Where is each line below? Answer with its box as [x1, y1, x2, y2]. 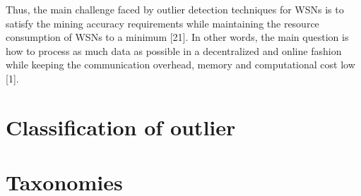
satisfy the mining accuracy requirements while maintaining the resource [6, 16, 319, 30]
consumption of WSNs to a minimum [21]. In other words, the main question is [6, 30, 349, 44]
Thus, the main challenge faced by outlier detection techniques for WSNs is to [6, 2, 344, 16]
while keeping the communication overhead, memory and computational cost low [6, 57, 355, 72]
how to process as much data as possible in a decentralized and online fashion [6, 43, 342, 58]
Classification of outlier [6, 112, 236, 141]
